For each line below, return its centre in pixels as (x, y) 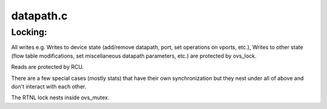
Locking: (29, 32)
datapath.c (39, 16)
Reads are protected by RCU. (48, 67)
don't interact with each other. (49, 86)
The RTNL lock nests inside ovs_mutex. (60, 97)
